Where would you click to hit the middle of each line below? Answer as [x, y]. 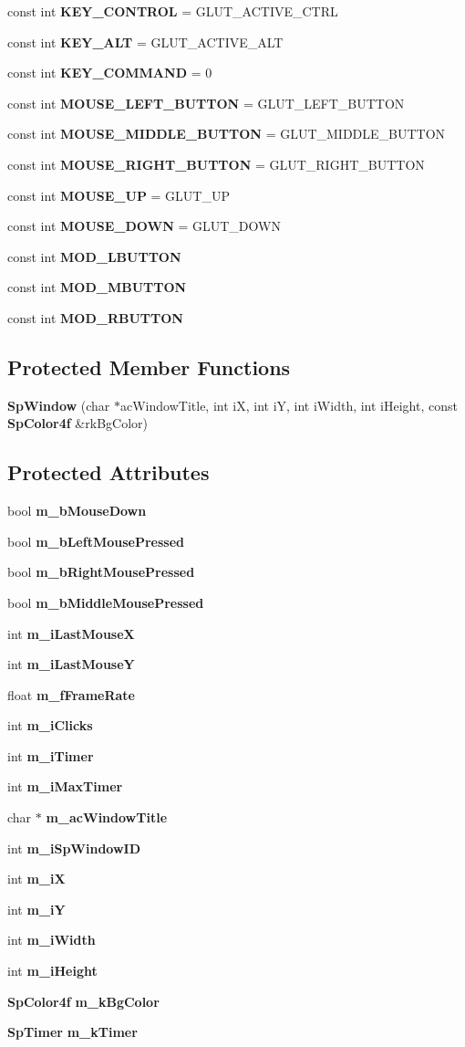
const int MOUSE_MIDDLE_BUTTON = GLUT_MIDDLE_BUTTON [227, 134]
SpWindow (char [59, 405]
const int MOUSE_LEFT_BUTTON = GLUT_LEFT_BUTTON [206, 103]
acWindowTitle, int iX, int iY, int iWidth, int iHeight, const [289, 405]
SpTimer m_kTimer [72, 1032]
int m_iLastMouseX [71, 633]
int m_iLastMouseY [71, 664]
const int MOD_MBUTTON [97, 287]
